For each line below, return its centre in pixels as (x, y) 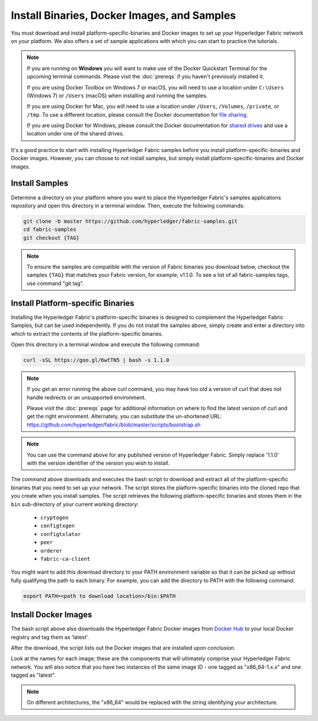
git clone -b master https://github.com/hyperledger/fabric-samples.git (130, 221)
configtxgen (57, 526)
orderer (52, 550)
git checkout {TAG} (51, 238)
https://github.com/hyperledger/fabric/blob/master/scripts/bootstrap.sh (114, 425)
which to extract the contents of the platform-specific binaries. (87, 333)
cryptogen (54, 517)
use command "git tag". (55, 283)
